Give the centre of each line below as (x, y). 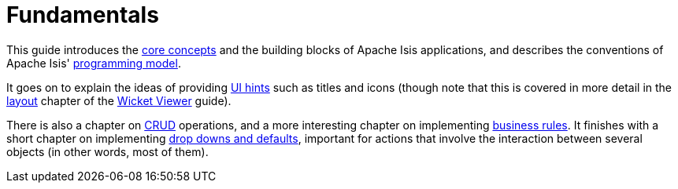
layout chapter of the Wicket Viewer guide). (119, 100)
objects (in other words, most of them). (107, 151)
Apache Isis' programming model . (94, 63)
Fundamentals (83, 15)
